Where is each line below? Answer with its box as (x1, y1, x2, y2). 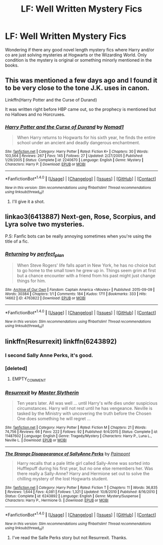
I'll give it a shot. (12, 199, 45, 204)
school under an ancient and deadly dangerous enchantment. (16, 140, 141, 146)
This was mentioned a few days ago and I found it (5, 76, 158, 85)
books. (5, 62, 19, 68)
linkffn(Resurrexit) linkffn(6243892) (5, 337, 117, 345)
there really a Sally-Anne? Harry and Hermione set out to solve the (16, 471, 150, 477)
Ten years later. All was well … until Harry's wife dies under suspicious (16, 400, 158, 406)
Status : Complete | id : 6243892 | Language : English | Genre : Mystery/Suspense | (5, 494, 141, 499)
